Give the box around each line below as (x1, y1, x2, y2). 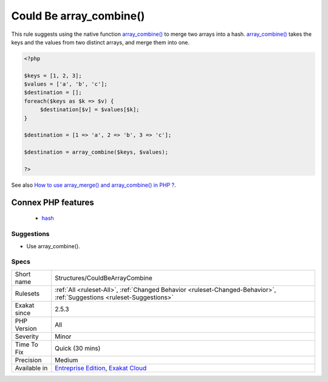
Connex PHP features (11, 197, 94, 207)
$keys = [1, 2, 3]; (24, 72, 82, 79)
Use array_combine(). (26, 242, 80, 249)
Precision (15, 356, 42, 364)
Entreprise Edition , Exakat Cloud (55, 364, 147, 372)
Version (15, 324, 37, 333)
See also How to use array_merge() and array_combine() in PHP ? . (11, 181, 176, 189)
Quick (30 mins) (55, 344, 101, 352)
